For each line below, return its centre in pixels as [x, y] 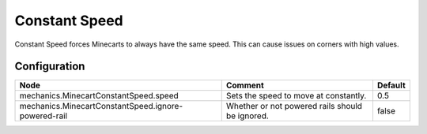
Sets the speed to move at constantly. [296, 96]
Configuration [50, 67]
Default [391, 85]
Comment [245, 85]
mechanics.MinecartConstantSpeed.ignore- [101, 106]
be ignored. [247, 116]
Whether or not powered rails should [294, 106]
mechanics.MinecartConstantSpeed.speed [99, 96]
